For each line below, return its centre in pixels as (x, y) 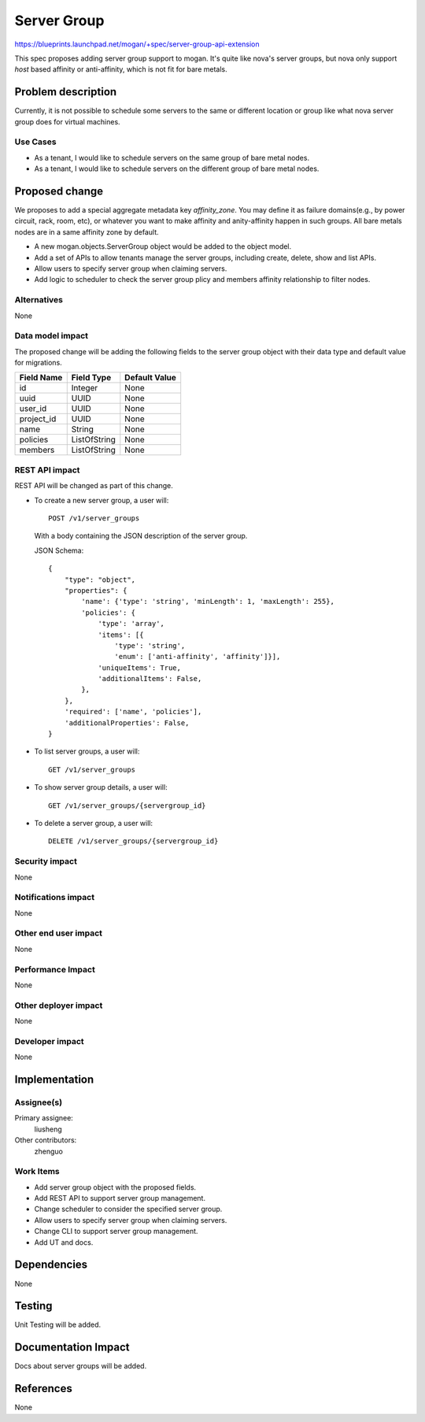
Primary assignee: (44, 1118)
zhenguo (48, 1151)
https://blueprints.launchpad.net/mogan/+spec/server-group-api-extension (137, 44)
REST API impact (47, 470)
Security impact (46, 861)
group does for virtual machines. (68, 121)
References (43, 1389)
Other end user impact (58, 933)
